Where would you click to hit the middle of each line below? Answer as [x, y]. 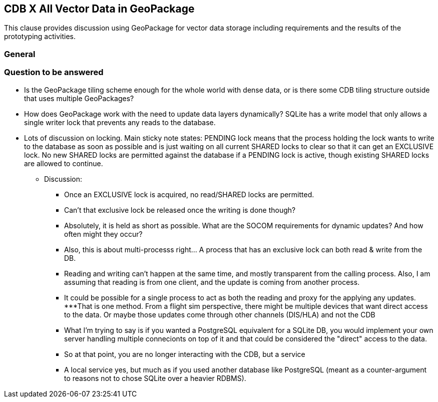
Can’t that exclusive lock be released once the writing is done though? [180, 210]
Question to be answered [54, 72]
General [20, 54]
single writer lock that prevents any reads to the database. [120, 122]
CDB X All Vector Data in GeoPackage [99, 9]
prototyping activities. [40, 37]
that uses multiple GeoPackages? [79, 98]
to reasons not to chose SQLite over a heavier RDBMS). [155, 378]
